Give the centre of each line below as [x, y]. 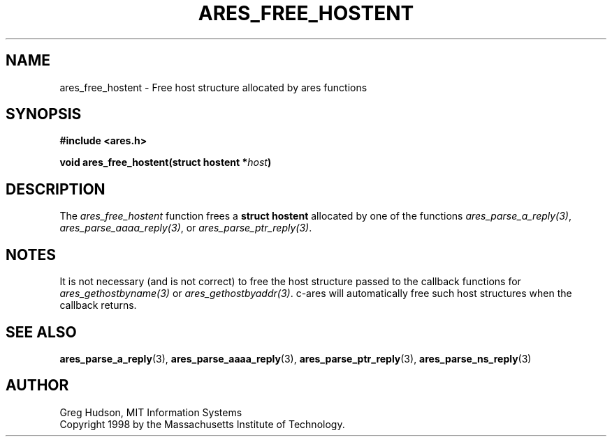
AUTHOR [37, 386]
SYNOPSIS [44, 114]
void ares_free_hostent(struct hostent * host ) [166, 162]
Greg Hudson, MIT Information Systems [151, 412]
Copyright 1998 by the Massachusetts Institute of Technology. [202, 424]
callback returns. [98, 305]
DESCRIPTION [56, 189]
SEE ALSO [41, 332]
